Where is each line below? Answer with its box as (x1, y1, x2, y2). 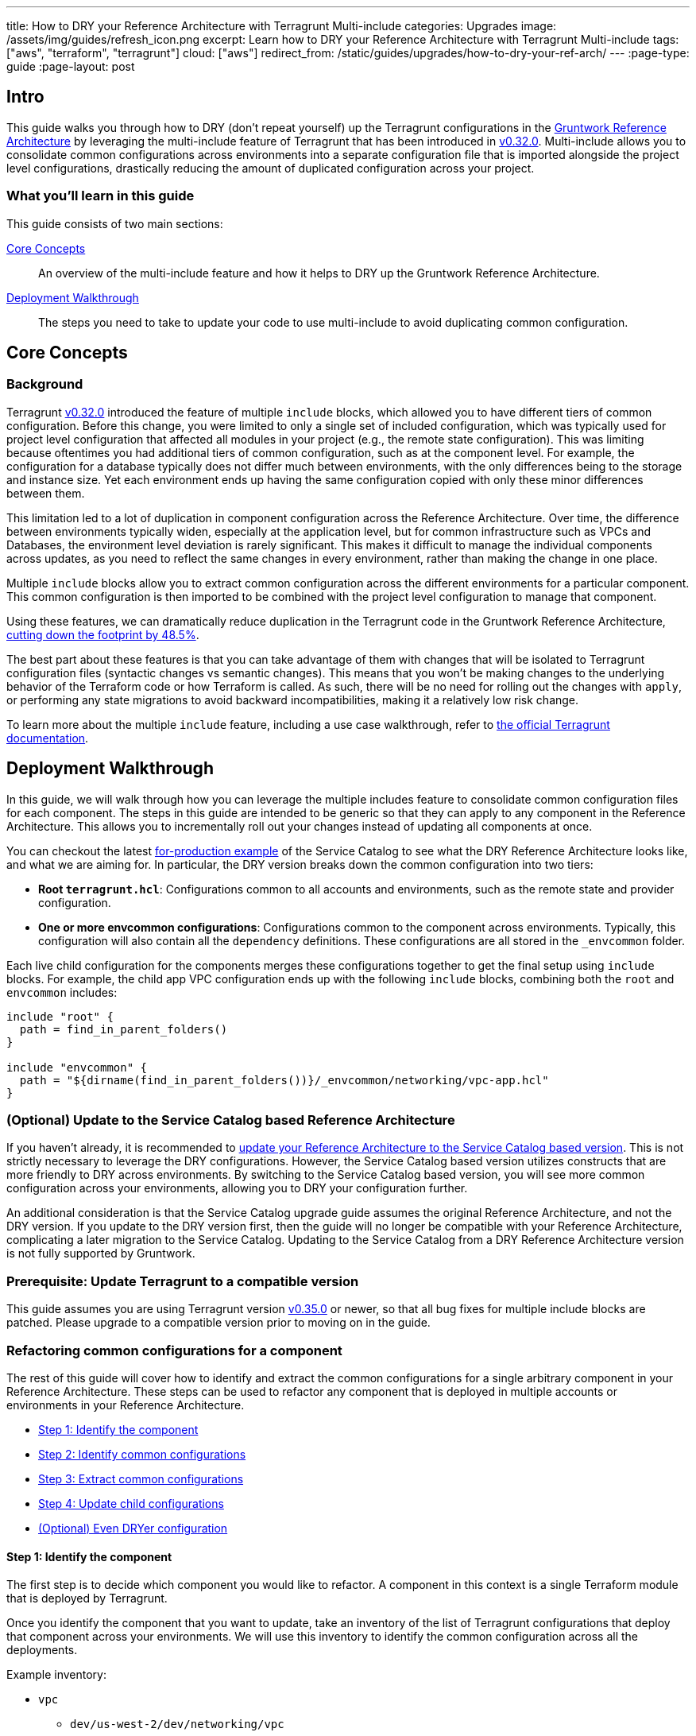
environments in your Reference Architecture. (6, 1397, 245, 1412)
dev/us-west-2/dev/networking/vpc (70, 1718, 284, 1731)
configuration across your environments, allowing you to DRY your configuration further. (6, 1181, 468, 1195)
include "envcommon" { (6, 1060, 148, 1074)
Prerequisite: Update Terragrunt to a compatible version (6, 1273, 359, 1289)
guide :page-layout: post (6, 60, 135, 73)
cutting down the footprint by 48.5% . (6, 627, 199, 641)
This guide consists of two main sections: (6, 216, 223, 231)
